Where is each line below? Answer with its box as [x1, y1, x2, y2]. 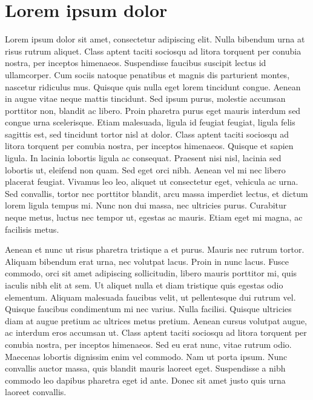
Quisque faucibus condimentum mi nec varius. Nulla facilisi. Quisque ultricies [5, 302, 292, 315]
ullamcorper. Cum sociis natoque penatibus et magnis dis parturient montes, [5, 68, 290, 81]
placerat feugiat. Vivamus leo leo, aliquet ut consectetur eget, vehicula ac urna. [5, 175, 298, 188]
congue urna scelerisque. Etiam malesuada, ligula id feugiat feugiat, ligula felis [5, 116, 295, 128]
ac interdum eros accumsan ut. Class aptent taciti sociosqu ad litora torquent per [5, 326, 307, 339]
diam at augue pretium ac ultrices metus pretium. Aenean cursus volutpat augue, [5, 314, 308, 327]
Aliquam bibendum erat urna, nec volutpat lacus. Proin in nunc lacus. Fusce [5, 255, 289, 267]
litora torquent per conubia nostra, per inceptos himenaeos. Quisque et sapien [5, 139, 294, 152]
